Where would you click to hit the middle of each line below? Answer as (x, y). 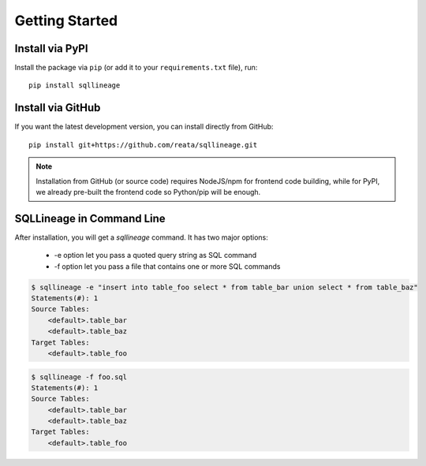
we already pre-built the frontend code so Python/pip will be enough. (148, 192)
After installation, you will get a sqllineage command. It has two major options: (141, 237)
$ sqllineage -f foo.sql (79, 377)
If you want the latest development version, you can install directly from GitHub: (144, 127)
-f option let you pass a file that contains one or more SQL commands (167, 266)
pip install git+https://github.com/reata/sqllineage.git (143, 145)
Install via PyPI (51, 48)
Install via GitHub (58, 108)
